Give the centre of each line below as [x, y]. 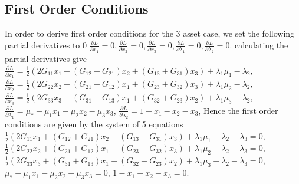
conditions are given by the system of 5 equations [94, 124]
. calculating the [259, 45]
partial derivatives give [46, 59]
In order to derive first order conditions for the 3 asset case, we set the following [150, 33]
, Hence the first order [238, 110]
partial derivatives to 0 [46, 45]
